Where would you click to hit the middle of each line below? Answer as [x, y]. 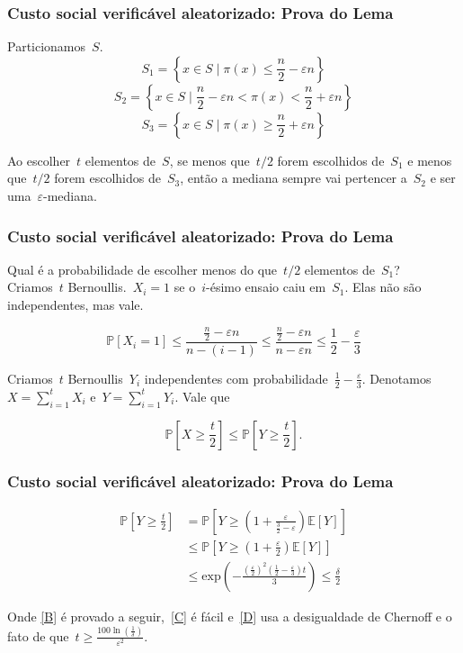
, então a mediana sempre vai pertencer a [294, 178]
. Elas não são [383, 287]
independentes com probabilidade [236, 378]
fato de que [38, 635]
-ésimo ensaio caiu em [266, 287]
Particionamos [47, 46]
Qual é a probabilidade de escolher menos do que [142, 269]
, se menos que [209, 160]
